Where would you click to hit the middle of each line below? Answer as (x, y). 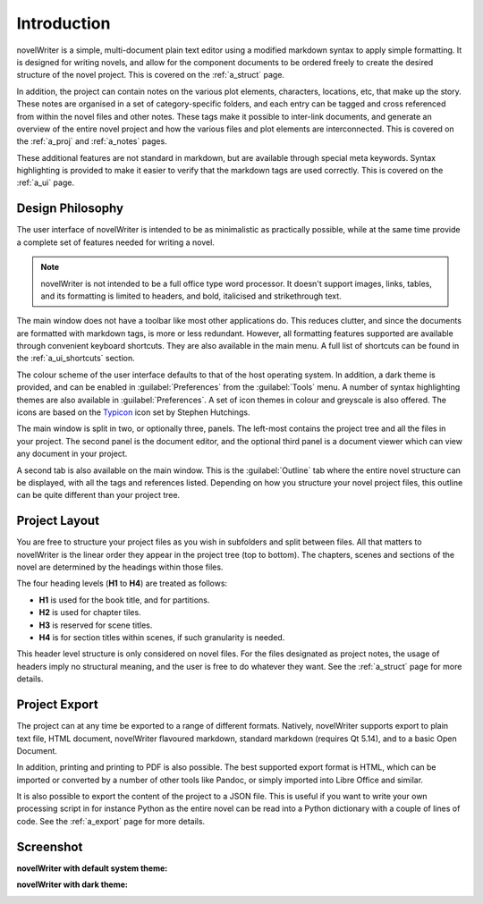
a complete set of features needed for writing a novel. (115, 242)
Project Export (57, 705)
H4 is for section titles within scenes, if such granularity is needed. (162, 638)
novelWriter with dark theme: (72, 884)
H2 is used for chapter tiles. (90, 613)
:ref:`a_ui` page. (46, 182)
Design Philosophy (70, 209)
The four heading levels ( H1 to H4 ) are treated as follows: (122, 583)
